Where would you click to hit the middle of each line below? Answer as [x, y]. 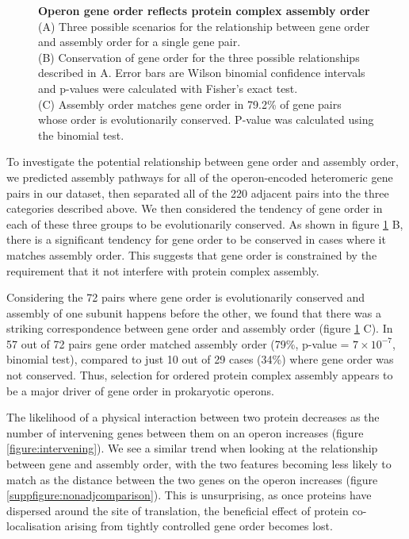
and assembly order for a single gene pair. [140, 42]
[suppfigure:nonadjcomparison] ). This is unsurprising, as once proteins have [189, 495]
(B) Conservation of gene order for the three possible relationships [199, 57]
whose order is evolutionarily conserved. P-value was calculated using [206, 119]
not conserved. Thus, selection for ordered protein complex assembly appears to [200, 375]
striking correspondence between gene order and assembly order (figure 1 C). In [200, 328]
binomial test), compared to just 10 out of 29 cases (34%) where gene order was [200, 359]
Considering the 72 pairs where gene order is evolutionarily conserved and [186, 297]
